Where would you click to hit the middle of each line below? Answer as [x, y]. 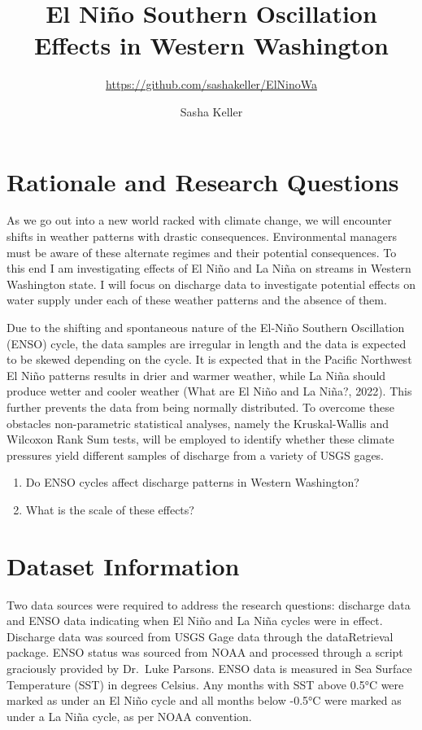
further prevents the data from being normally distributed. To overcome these [200, 407]
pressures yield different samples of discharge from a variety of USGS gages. [196, 455]
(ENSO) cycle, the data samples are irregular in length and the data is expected [207, 343]
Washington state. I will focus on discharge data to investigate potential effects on [211, 284]
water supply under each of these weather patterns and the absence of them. [197, 300]
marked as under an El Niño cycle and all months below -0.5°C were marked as [204, 700]
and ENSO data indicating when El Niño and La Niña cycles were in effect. [195, 621]
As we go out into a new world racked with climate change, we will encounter [199, 220]
